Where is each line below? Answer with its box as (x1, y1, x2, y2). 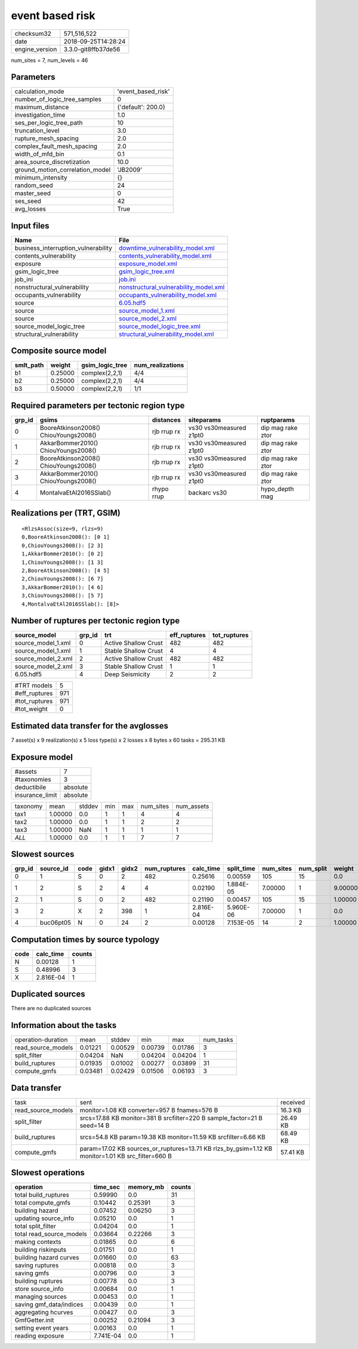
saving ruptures (14, 1261, 59, 1270)
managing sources (14, 1292, 67, 1301)
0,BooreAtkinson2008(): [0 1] (21, 534, 110, 541)
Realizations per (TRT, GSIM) (11, 508, 121, 518)
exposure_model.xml (118, 260, 177, 268)
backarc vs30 (188, 489, 227, 496)
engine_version (14, 45, 57, 53)
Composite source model (11, 346, 107, 356)
